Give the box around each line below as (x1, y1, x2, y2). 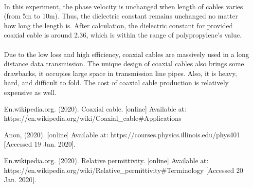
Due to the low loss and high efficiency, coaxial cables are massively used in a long (4, 49, 249, 59)
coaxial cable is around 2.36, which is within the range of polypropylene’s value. (4, 30, 242, 40)
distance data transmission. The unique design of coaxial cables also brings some (4, 58, 244, 69)
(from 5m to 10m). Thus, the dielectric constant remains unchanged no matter (4, 11, 238, 21)
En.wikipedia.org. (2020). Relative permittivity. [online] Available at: (4, 155, 209, 165)
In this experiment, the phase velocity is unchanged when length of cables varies (4, 1, 243, 11)
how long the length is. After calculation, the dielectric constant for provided (4, 20, 233, 30)
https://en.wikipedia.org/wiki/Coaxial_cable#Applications (4, 113, 181, 123)
